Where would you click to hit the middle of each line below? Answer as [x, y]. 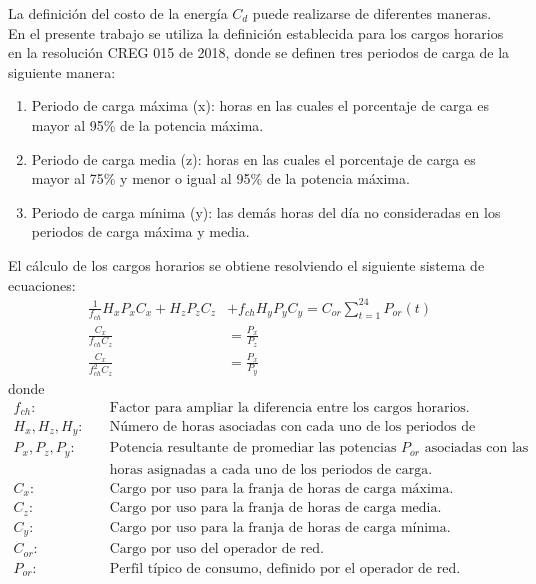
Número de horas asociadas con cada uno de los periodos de [292, 427]
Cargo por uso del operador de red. [216, 549]
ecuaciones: [42, 284]
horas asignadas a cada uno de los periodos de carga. [271, 469]
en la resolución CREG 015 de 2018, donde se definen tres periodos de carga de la [259, 52]
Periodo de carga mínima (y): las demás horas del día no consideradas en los [266, 211]
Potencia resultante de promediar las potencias [253, 448]
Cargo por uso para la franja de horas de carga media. [275, 508]
